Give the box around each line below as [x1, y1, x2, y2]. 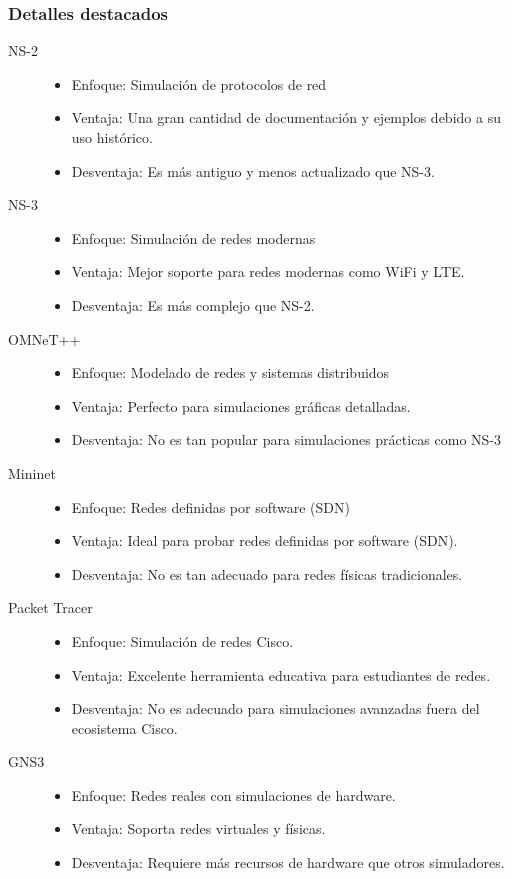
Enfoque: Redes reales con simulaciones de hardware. [71, 784, 396, 805]
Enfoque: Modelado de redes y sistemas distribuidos [71, 362, 390, 383]
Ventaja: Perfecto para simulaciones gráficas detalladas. [71, 395, 411, 416]
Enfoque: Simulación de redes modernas [71, 227, 316, 248]
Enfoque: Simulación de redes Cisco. [71, 630, 294, 651]
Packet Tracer [8, 597, 93, 618]
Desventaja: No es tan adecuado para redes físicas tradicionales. [71, 563, 463, 584]
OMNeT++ [8, 328, 81, 349]
